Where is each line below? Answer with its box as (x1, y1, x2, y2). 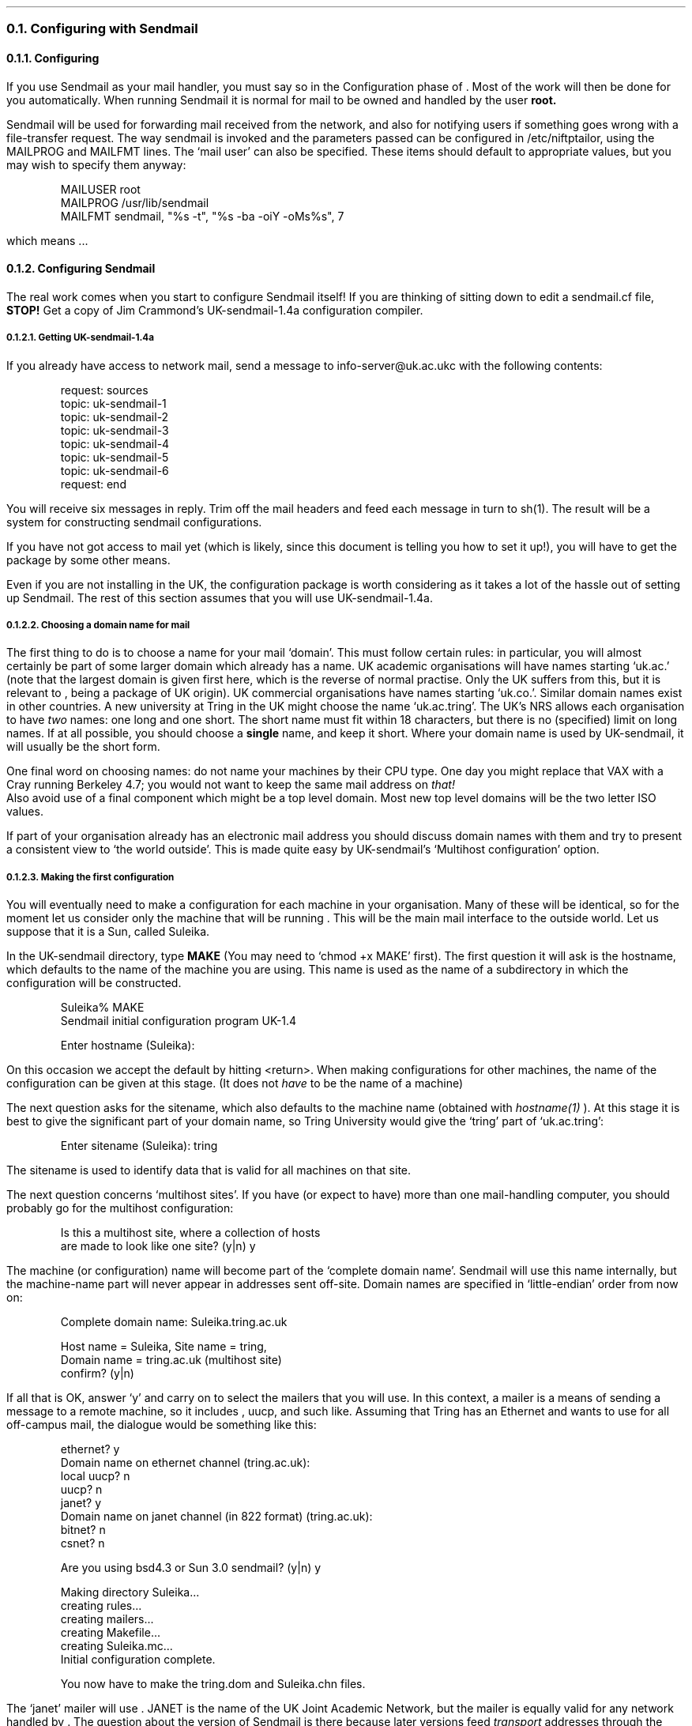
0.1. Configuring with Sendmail (6, 21, 198, 37)
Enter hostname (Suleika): (60, 1038, 195, 1053)
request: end (60, 477, 126, 491)
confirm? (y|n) (60, 1366, 134, 1381)
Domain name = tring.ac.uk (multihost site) (60, 1353, 282, 1367)
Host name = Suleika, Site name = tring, (60, 1340, 267, 1354)
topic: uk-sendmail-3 (60, 423, 169, 437)
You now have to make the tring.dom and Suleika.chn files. (60, 1677, 366, 1691)
